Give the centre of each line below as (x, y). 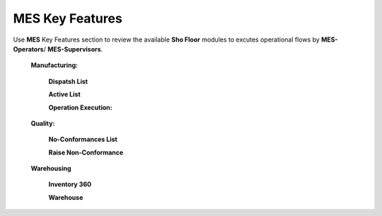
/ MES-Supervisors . (73, 49)
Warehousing (51, 169)
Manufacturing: (54, 65)
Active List (64, 95)
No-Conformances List (83, 139)
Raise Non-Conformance (86, 152)
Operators (28, 49)
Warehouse (66, 197)
